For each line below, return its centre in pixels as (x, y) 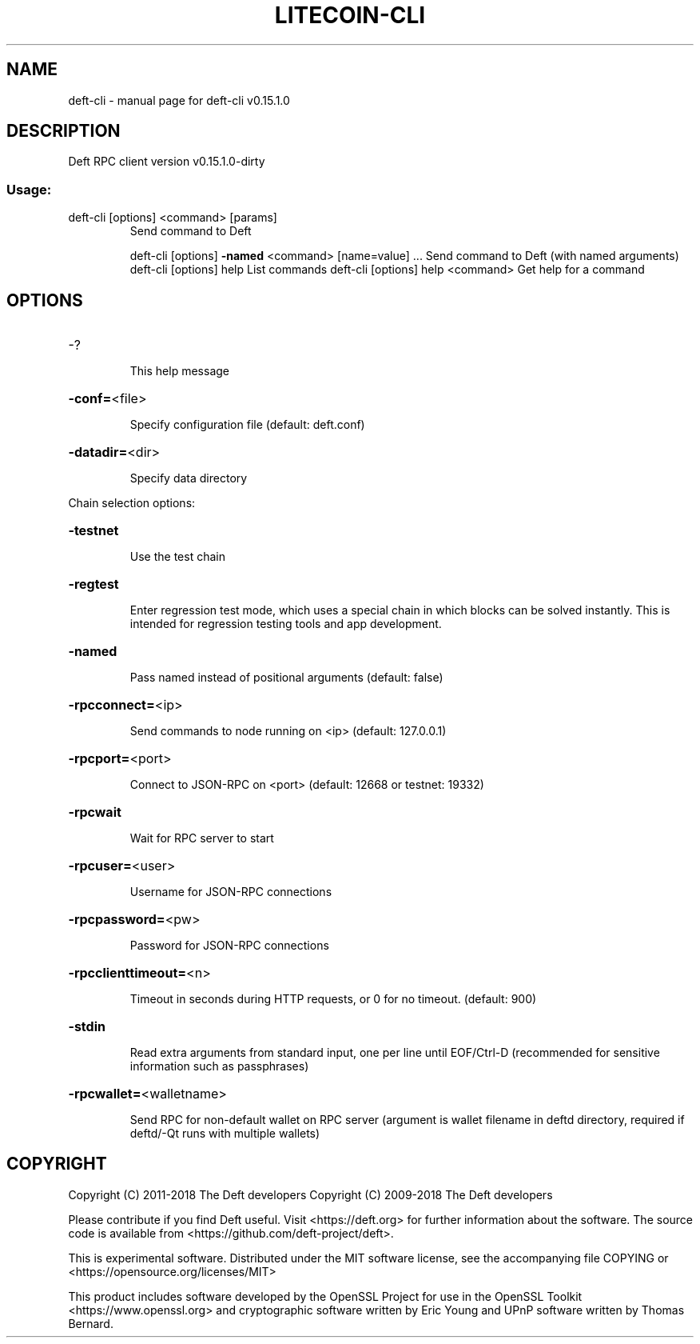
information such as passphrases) (219, 1066)
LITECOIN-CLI (350, 15)
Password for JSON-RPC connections (229, 946)
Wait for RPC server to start (202, 838)
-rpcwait (95, 812)
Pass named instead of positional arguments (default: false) (286, 678)
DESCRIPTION (64, 131)
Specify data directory (189, 478)
